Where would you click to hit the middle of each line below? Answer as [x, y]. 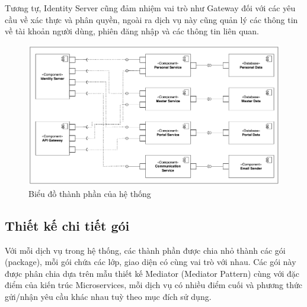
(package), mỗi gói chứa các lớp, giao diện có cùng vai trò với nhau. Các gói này [151, 262]
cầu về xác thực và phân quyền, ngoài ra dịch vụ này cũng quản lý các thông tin [151, 19]
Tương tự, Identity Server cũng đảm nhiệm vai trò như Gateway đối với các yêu [150, 8]
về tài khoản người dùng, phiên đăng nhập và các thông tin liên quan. [132, 31]
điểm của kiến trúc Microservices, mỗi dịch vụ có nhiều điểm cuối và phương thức [153, 285]
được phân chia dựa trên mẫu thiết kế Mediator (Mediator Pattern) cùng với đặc [152, 273]
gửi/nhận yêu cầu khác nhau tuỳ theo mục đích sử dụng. [108, 296]
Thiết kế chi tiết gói [67, 225]
